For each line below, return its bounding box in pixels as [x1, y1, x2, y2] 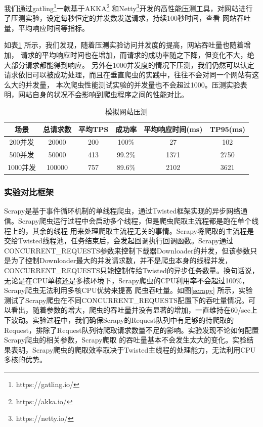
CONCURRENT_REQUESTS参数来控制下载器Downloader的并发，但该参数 [4, 245, 250, 255]
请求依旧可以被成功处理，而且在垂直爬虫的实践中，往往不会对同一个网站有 [4, 69, 252, 80]
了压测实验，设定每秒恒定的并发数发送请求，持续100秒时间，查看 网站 [4, 13, 237, 23]
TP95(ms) [209, 123, 246, 134]
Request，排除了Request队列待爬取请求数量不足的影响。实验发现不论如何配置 [4, 324, 259, 335]
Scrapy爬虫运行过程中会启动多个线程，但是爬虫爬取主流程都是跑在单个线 [18, 216, 259, 226]
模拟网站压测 [105, 106, 148, 116]
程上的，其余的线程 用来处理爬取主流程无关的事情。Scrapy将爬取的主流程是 [4, 225, 254, 236]
